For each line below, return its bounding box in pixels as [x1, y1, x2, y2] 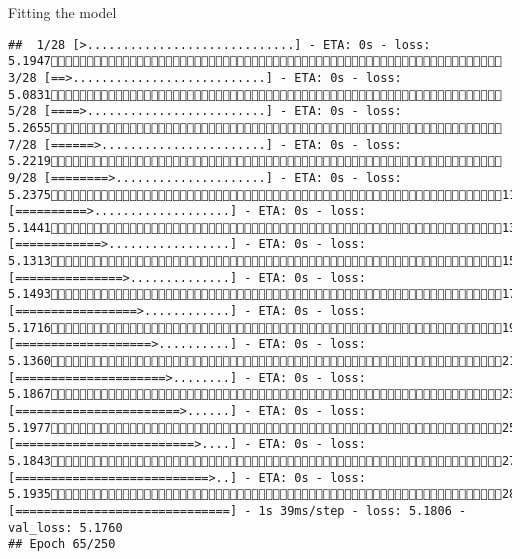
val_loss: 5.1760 [8, 520, 123, 535]
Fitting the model [8, 2, 117, 22]
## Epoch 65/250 [8, 537, 116, 552]
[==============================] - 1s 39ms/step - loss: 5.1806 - [8, 503, 467, 518]
